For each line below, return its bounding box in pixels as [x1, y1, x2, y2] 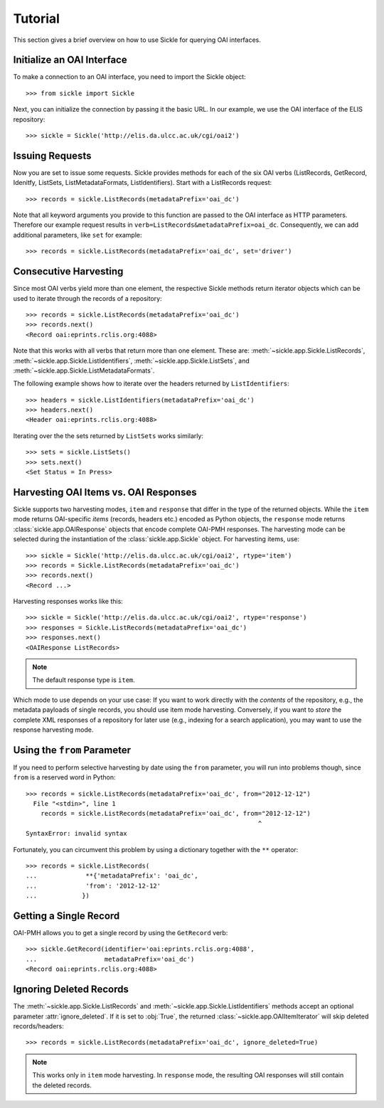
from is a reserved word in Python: [13, 773, 116, 782]
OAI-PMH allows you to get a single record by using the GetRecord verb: [13, 929, 228, 937]
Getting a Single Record [13, 910, 120, 922]
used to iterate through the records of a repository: [13, 294, 163, 302]
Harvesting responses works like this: [13, 597, 124, 606]
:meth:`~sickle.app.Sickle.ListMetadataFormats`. [13, 366, 155, 375]
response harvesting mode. [13, 725, 94, 734]
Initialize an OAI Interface [13, 54, 127, 66]
